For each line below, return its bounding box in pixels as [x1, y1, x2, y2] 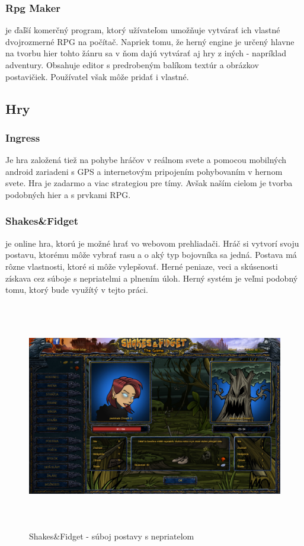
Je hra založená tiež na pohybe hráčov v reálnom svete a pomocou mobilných [5, 154, 287, 166]
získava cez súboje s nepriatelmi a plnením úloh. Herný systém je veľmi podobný [5, 272, 298, 284]
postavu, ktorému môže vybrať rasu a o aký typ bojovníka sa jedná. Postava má [5, 248, 297, 261]
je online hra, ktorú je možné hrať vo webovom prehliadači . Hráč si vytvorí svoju [5, 237, 299, 249]
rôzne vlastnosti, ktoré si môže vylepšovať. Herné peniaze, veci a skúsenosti [5, 260, 278, 272]
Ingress [5, 130, 40, 145]
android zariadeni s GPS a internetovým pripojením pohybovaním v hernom [5, 165, 283, 177]
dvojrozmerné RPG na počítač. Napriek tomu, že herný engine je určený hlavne [5, 35, 295, 47]
